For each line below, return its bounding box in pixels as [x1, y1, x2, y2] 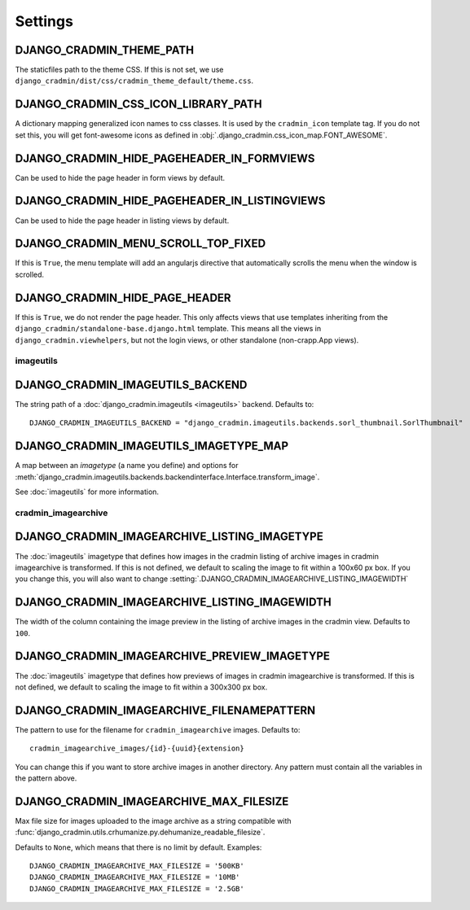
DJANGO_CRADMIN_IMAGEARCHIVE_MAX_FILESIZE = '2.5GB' [29, 884, 244, 893]
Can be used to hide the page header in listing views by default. [15, 216, 230, 225]
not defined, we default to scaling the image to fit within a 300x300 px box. [15, 682, 268, 692]
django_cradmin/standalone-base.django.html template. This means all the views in [15, 324, 322, 334]
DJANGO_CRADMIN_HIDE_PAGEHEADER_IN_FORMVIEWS [15, 151, 315, 165]
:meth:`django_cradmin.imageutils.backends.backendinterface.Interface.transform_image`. [15, 472, 320, 482]
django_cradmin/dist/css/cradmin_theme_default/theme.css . [15, 76, 254, 85]
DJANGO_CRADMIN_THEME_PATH [15, 43, 195, 57]
